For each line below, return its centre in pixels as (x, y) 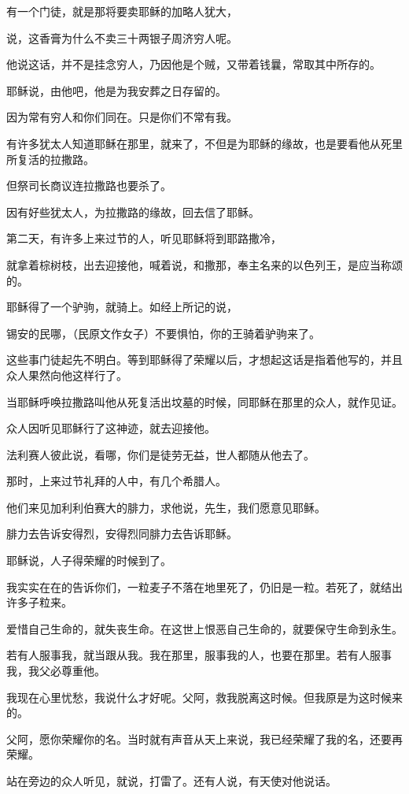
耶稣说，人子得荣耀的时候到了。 (89, 560)
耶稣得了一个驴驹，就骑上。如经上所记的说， (122, 307)
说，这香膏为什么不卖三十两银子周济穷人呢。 (122, 37)
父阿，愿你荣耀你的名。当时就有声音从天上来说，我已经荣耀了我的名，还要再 (204, 738)
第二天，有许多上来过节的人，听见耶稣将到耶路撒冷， (144, 238)
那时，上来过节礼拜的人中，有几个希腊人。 (116, 481)
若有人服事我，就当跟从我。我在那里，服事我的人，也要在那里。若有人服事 (199, 655)
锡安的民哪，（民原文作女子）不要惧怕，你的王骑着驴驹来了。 (163, 333)
